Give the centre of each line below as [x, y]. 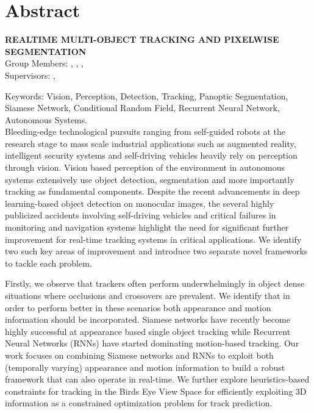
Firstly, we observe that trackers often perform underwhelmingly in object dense [155, 283]
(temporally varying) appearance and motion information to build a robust [145, 367]
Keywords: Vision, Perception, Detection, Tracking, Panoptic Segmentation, [147, 95]
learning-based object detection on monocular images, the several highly [140, 203]
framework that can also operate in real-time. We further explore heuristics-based [157, 379]
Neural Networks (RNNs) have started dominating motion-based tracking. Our [152, 343]
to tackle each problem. [48, 263]
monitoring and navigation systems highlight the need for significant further [147, 227]
